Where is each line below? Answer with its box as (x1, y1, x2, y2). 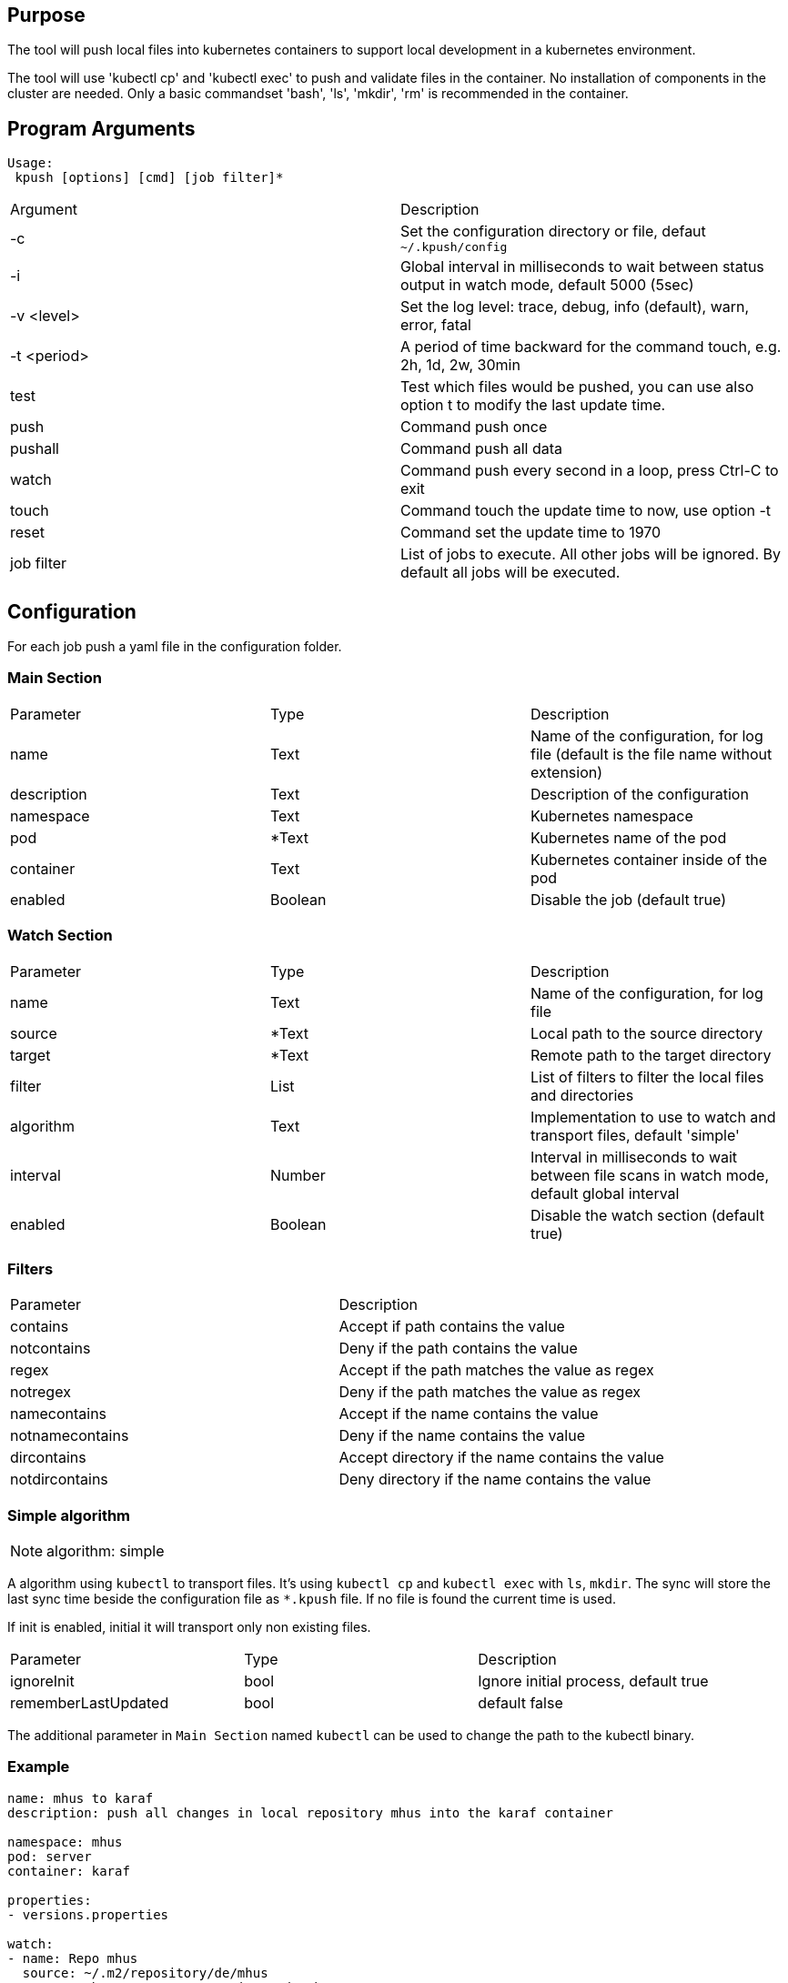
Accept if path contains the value (338, 1317, 565, 1336)
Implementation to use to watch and (530, 1107, 776, 1126)
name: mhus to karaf (7, 1790, 154, 1806)
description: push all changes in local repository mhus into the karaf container (7, 1805, 613, 1820)
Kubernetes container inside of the (530, 850, 768, 869)
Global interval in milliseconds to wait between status (400, 257, 764, 277)
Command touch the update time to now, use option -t (400, 501, 772, 520)
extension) (530, 762, 603, 781)
